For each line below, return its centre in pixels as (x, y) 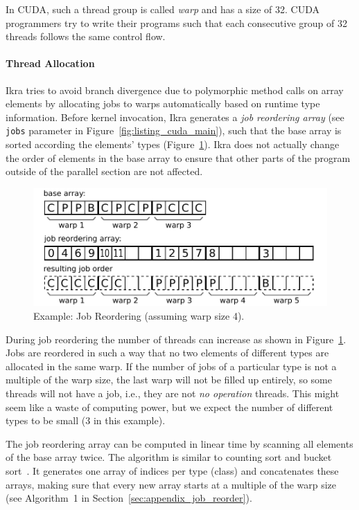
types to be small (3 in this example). (86, 420)
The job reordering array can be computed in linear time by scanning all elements (179, 443)
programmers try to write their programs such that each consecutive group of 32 (176, 22)
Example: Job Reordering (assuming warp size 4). (139, 316)
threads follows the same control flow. (86, 36)
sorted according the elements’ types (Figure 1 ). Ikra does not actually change (173, 144)
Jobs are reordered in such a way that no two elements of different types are (167, 353)
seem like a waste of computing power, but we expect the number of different (169, 407)
